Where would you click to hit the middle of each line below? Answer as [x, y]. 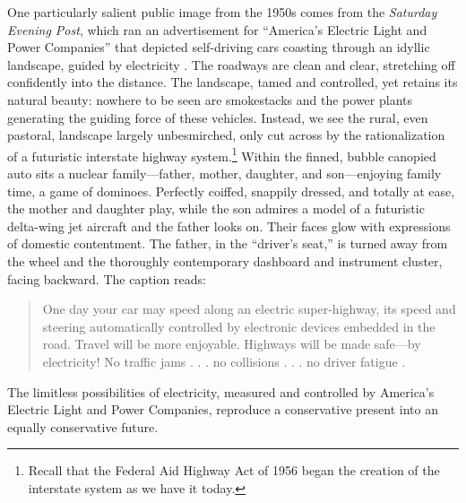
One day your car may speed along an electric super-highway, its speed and [249, 309]
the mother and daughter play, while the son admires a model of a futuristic [216, 208]
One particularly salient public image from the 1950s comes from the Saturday [222, 12]
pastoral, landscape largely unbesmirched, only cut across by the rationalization [226, 135]
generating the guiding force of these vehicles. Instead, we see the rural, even [218, 117]
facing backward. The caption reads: [107, 278]
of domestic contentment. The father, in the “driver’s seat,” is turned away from [228, 243]
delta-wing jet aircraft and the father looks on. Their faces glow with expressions [229, 225]
